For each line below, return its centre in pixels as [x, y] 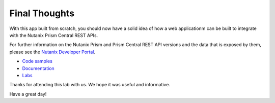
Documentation [38, 68]
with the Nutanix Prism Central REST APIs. [54, 35]
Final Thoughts [42, 13]
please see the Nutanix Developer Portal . [52, 52]
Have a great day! [28, 94]
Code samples [37, 61]
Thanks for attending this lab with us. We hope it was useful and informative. [90, 85]
